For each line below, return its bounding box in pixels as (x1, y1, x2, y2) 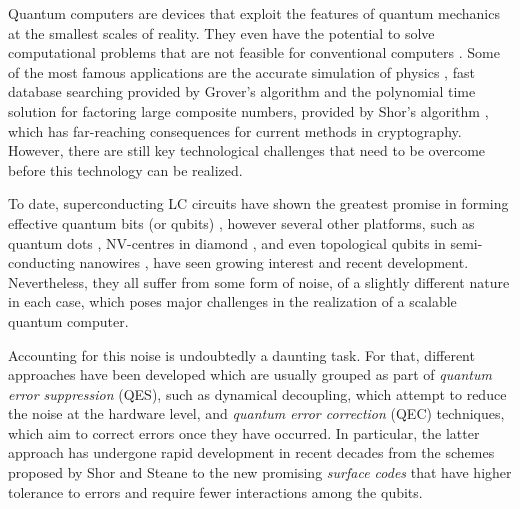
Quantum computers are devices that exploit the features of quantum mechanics (8, 3, 500, 23)
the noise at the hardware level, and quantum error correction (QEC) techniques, (8, 403, 505, 424)
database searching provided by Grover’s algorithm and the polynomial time (8, 81, 476, 102)
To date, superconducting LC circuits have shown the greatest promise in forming (8, 193, 509, 214)
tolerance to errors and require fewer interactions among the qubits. (8, 481, 423, 502)
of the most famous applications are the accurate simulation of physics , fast (8, 61, 475, 82)
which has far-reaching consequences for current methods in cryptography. (8, 120, 462, 141)
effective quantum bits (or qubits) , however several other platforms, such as (8, 212, 475, 233)
